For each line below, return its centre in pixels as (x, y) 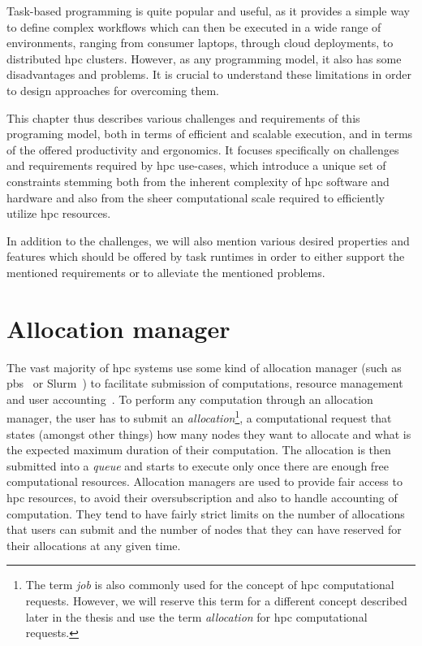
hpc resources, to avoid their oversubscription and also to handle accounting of (202, 498)
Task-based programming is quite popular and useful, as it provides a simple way (208, 11)
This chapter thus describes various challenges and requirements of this (183, 117)
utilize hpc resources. (59, 213)
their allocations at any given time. (94, 545)
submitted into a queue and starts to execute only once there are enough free (198, 465)
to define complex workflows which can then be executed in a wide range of (194, 26)
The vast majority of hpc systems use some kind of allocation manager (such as (204, 367)
